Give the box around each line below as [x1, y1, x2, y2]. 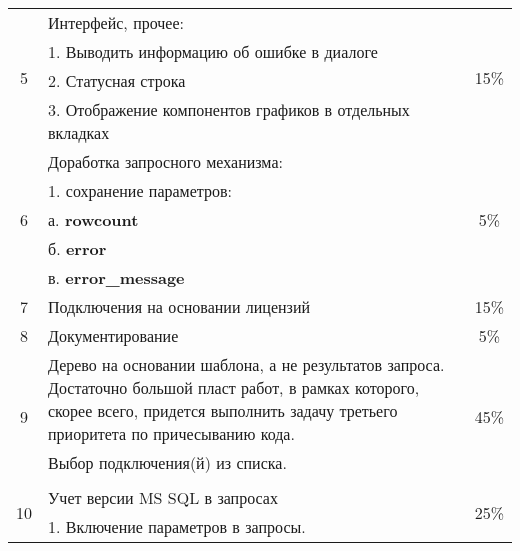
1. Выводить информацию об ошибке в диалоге [48, 40, 378, 63]
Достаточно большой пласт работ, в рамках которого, [48, 376, 420, 399]
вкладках [48, 121, 110, 144]
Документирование [48, 324, 179, 347]
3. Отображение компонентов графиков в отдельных [48, 98, 410, 121]
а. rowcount [48, 208, 139, 231]
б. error [48, 237, 107, 260]
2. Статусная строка [48, 69, 186, 92]
